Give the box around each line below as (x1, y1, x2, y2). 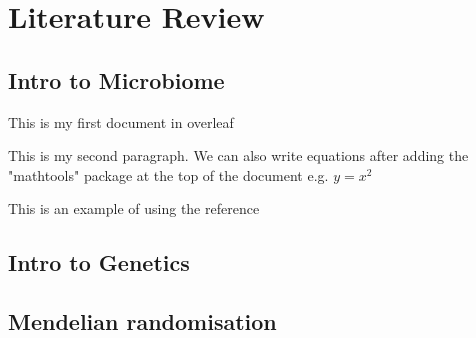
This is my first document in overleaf (8, 111, 234, 132)
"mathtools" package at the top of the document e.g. (8, 164, 329, 185)
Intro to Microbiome (8, 64, 225, 95)
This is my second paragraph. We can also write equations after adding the (8, 145, 469, 166)
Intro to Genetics (8, 247, 190, 278)
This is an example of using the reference (8, 198, 260, 219)
